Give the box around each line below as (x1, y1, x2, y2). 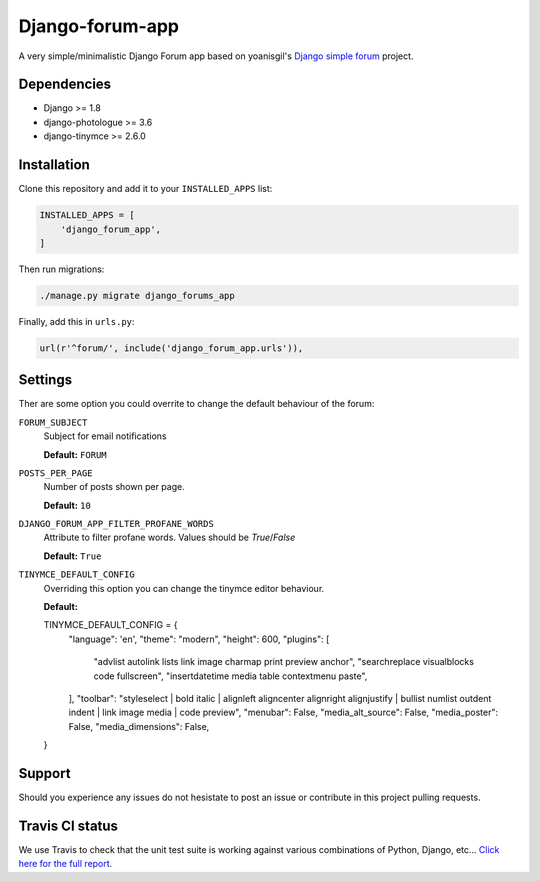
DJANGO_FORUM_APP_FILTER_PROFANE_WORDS (18, 518, 214, 530)
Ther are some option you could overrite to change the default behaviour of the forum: (18, 398, 375, 410)
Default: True (43, 550, 102, 562)
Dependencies (18, 76, 112, 93)
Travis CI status (18, 817, 119, 834)
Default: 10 (43, 499, 92, 511)
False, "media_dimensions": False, (68, 720, 210, 732)
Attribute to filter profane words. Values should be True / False (43, 531, 296, 544)
